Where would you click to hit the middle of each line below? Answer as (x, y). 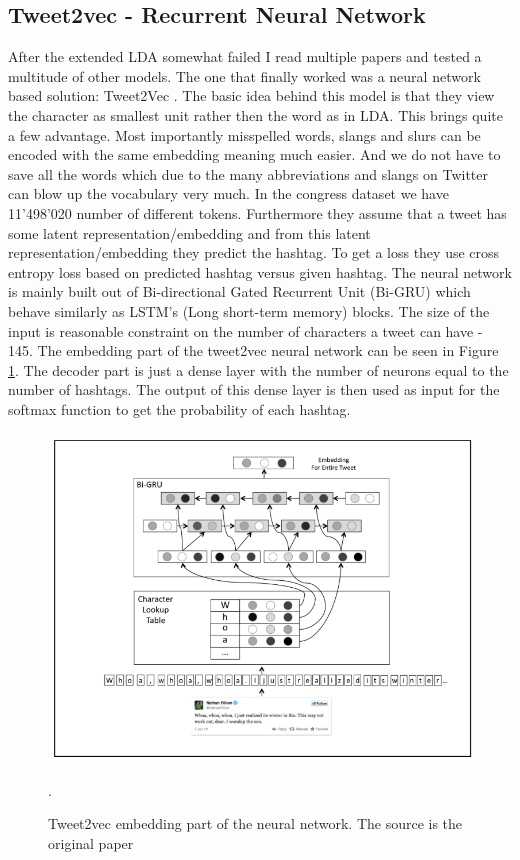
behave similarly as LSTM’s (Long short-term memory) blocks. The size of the (249, 310)
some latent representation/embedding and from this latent (189, 232)
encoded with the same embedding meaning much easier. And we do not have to (254, 154)
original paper (91, 842)
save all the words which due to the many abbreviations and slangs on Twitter (248, 173)
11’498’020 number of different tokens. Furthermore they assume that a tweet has (257, 212)
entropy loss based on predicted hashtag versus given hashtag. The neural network (260, 271)
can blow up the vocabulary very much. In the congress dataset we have (228, 193)
